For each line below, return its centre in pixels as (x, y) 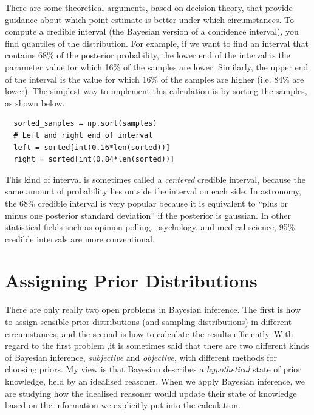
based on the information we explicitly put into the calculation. (123, 405)
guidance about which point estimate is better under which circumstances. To (150, 19)
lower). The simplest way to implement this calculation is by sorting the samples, (156, 91)
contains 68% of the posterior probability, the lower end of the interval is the (148, 55)
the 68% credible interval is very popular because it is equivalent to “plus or (146, 203)
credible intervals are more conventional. (80, 238)
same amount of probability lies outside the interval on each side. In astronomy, (153, 191)
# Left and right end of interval (83, 135)
